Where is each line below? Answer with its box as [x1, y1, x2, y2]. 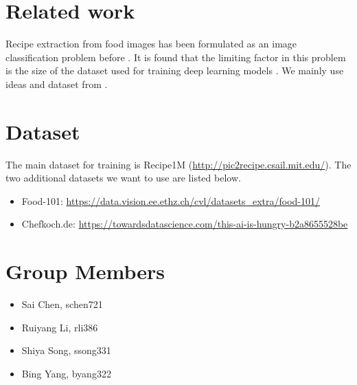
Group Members [5, 257, 165, 285]
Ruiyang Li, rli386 [21, 320, 98, 334]
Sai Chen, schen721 [21, 297, 103, 311]
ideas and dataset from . [5, 76, 108, 91]
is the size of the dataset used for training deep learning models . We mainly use [5, 63, 344, 78]
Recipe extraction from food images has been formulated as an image [5, 36, 297, 51]
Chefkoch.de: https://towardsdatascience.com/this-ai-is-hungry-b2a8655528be [21, 217, 348, 231]
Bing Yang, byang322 [21, 366, 111, 380]
